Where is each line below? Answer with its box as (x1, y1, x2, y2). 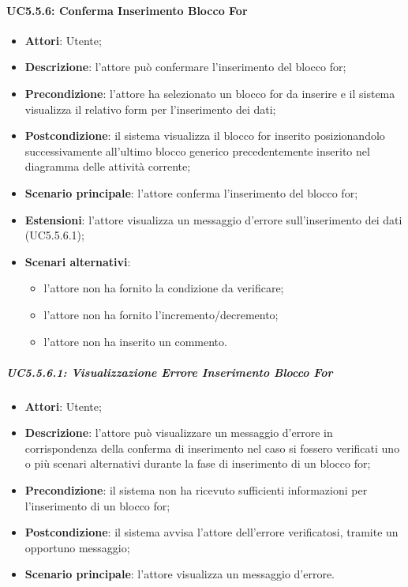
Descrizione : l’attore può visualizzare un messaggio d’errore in (24, 424, 333, 441)
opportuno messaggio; (24, 539, 130, 555)
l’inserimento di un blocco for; (24, 497, 170, 514)
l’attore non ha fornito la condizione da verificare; (43, 280, 284, 296)
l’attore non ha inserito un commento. (43, 333, 227, 349)
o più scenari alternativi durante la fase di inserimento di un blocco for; (24, 455, 371, 472)
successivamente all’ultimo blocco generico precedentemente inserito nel (24, 142, 370, 159)
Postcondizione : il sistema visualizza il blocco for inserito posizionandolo (24, 127, 385, 144)
